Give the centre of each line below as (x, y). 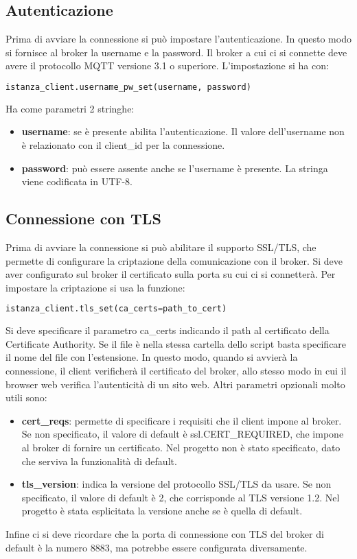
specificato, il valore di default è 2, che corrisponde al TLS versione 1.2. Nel (181, 497)
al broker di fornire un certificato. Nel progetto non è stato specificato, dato (181, 448)
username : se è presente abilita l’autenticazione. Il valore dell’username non (183, 131)
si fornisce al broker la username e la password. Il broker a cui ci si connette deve (176, 52)
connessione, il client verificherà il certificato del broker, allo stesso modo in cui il (176, 371)
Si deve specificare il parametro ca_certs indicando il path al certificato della (168, 330)
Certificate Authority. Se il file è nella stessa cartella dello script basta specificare (176, 343)
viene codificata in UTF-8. (77, 181)
